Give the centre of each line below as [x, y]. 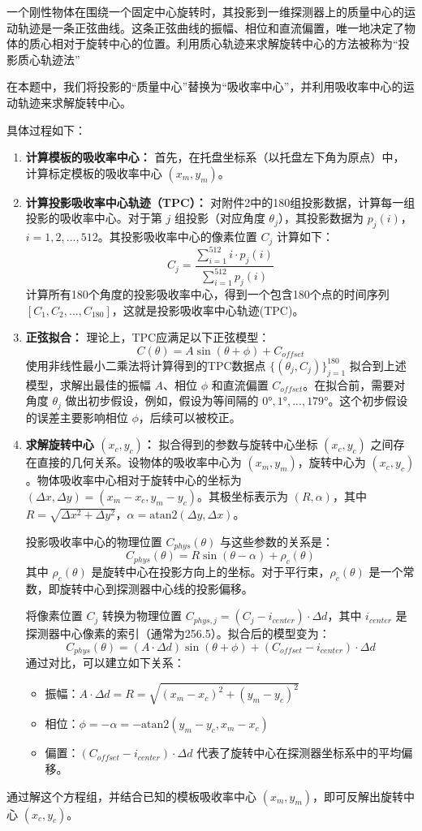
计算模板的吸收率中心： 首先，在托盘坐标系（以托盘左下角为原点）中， [215, 157]
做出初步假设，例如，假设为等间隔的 [162, 400]
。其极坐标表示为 [242, 495]
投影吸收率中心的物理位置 [94, 541]
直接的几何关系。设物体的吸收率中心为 [139, 462]
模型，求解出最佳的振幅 [88, 384]
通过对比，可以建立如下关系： [105, 663]
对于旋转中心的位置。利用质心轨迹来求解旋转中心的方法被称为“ [230, 43]
